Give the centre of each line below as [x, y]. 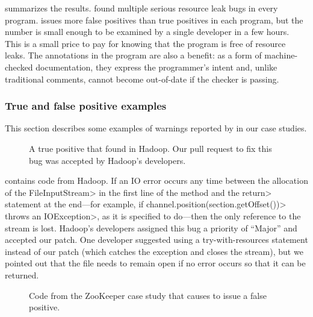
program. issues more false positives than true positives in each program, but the [154, 20]
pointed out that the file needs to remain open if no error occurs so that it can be [155, 263]
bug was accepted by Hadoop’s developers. [107, 160]
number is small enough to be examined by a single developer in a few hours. [147, 32]
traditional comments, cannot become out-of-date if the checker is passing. [142, 79]
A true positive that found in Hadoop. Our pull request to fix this [150, 148]
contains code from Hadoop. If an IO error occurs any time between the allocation [156, 180]
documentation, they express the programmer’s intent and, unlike [156, 67]
